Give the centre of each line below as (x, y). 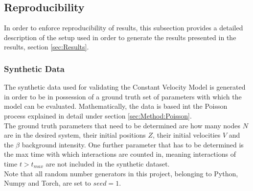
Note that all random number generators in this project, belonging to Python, (121, 173)
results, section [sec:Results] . (46, 47)
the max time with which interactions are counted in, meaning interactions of (120, 154)
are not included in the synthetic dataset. (108, 163)
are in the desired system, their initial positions (75, 135)
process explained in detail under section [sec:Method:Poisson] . (98, 115)
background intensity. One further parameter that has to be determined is (133, 144)
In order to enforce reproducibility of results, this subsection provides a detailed (124, 28)
